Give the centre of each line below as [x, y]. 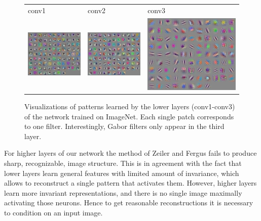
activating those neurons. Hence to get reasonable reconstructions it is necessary [129, 203]
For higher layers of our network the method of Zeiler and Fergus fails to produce [130, 153]
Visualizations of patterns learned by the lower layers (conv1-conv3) [130, 106]
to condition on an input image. [53, 213]
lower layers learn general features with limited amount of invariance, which [122, 173]
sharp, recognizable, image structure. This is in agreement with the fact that [123, 163]
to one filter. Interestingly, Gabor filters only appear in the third [124, 126]
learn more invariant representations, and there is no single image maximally [123, 192]
